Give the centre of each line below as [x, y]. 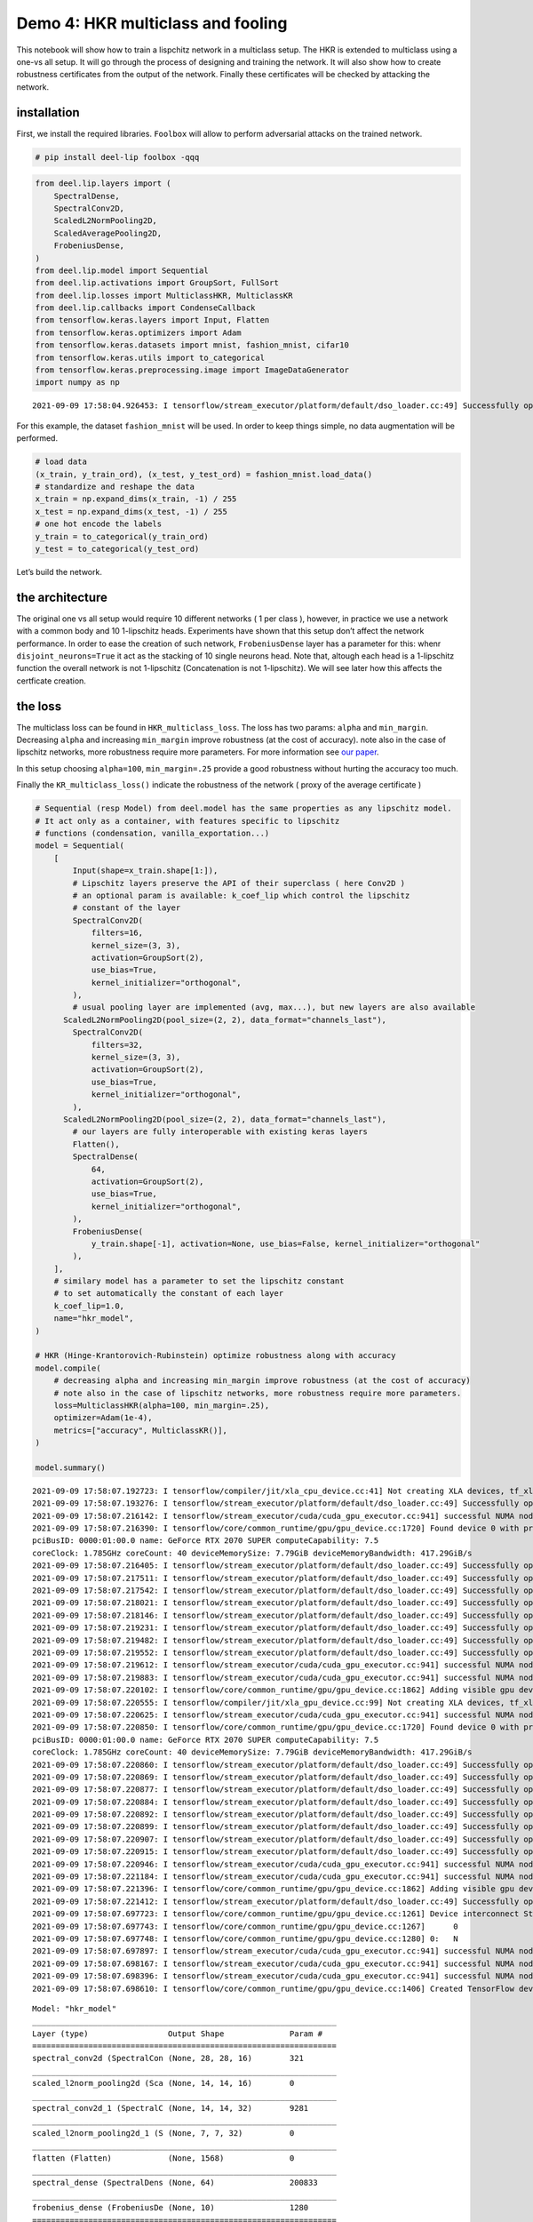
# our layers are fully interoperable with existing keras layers [220, 1132]
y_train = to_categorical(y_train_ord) [122, 536]
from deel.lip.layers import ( [103, 184]
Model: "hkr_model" [75, 2008]
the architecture [62, 597]
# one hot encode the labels [99, 524]
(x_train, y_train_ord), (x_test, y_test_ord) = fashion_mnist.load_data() [204, 474]
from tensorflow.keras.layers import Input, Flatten [152, 320]
